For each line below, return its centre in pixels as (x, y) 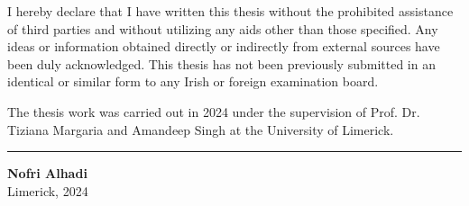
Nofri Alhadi (47, 173)
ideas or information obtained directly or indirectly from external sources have (224, 46)
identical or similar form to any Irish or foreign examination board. (193, 81)
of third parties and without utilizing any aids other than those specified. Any (223, 28)
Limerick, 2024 (48, 190)
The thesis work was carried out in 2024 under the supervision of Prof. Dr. (214, 111)
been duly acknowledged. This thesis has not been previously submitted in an (221, 63)
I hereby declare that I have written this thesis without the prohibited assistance (230, 11)
